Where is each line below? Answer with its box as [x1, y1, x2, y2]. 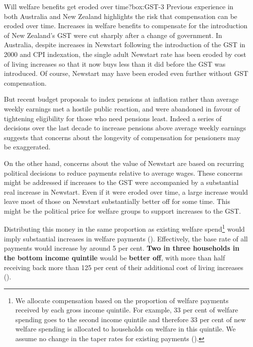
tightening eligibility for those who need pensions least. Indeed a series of [4, 113, 222, 123]
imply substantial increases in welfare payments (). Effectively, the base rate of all [4, 233, 248, 243]
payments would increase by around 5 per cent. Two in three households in [4, 243, 239, 253]
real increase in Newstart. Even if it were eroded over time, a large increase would [4, 186, 248, 197]
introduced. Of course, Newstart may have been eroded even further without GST [4, 68, 249, 78]
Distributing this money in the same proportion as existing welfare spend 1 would [4, 222, 245, 234]
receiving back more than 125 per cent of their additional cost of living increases [4, 262, 243, 272]
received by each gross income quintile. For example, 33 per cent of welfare [15, 305, 238, 315]
